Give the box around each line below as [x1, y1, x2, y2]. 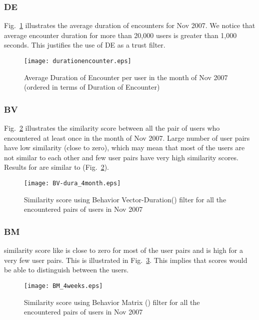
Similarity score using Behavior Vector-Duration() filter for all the [24, 194, 226, 204]
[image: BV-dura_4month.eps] [24, 180, 121, 187]
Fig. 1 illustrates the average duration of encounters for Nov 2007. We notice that [4, 20, 255, 31]
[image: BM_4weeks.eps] [24, 282, 103, 289]
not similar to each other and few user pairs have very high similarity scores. [4, 152, 238, 162]
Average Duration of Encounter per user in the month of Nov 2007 [24, 72, 228, 82]
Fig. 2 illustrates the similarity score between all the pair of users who [4, 123, 220, 133]
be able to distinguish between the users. [4, 264, 129, 275]
